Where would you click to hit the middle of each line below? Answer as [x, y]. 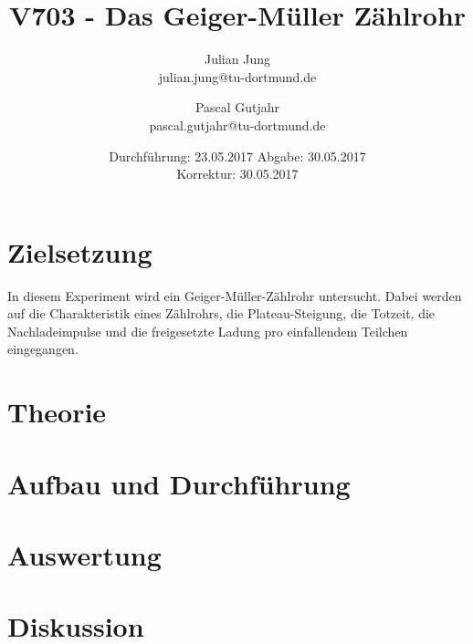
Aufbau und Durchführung [179, 483]
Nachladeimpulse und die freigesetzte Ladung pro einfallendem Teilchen [208, 331]
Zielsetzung [80, 251]
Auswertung [84, 554]
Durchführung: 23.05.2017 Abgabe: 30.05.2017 [237, 156]
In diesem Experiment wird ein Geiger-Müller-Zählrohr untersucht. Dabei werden [235, 295]
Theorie [57, 412]
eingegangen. [43, 349]
